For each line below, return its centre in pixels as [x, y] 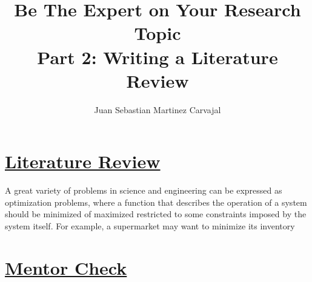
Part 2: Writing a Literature [158, 57]
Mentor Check [66, 267]
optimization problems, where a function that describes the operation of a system [156, 202]
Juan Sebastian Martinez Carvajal [158, 109]
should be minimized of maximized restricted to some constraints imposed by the [156, 214]
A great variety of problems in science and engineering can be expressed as [144, 190]
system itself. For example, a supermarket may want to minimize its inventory [150, 226]
